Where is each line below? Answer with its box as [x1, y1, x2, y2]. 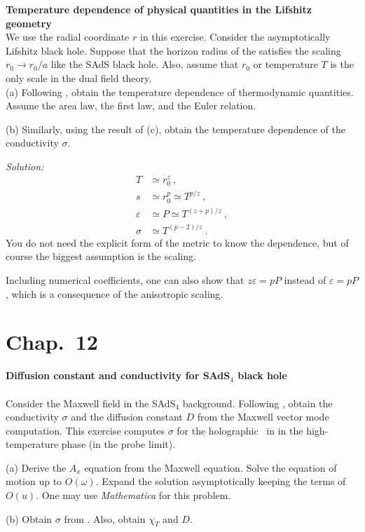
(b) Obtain [6, 511, 53, 526]
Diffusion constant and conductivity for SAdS [6, 368, 230, 383]
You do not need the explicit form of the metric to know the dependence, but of [6, 235, 349, 250]
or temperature [253, 57, 318, 71]
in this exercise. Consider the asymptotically [139, 29, 331, 44]
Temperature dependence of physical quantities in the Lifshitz [6, 2, 312, 16]
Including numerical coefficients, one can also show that [6, 273, 245, 287]
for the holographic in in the [177, 423, 303, 437]
